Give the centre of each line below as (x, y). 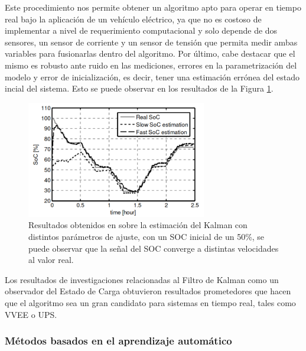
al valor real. (51, 260)
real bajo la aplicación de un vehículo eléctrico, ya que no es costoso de (133, 19)
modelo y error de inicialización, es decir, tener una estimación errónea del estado (152, 77)
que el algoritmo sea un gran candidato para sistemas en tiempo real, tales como (150, 302)
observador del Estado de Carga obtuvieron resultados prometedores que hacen (148, 291)
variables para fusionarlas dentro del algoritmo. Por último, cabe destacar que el (150, 53)
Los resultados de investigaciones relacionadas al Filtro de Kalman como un (142, 279)
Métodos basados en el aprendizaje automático (118, 341)
